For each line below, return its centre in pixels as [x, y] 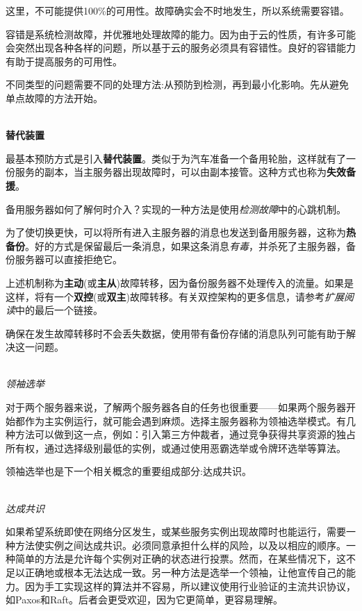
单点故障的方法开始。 [54, 98]
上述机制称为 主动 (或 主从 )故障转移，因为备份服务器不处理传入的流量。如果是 [180, 282]
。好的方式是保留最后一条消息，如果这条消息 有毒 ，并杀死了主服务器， [186, 245]
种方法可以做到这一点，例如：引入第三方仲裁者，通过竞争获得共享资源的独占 [181, 434]
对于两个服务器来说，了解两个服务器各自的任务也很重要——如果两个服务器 [176, 407]
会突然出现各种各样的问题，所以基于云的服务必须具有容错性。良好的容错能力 [181, 48]
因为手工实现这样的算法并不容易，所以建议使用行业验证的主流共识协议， [190, 586]
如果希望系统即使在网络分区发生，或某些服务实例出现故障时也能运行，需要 [176, 532]
